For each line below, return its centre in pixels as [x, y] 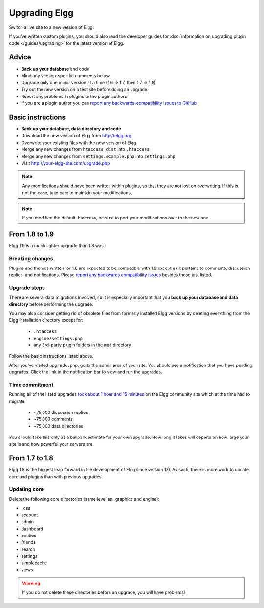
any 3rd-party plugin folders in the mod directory [82, 345]
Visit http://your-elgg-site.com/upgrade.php [66, 163]
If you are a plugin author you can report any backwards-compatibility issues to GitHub [109, 103]
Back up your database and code [55, 69]
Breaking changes [31, 258]
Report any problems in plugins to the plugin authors [74, 96]
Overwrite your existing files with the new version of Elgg [79, 143]
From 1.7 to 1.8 [31, 458]
